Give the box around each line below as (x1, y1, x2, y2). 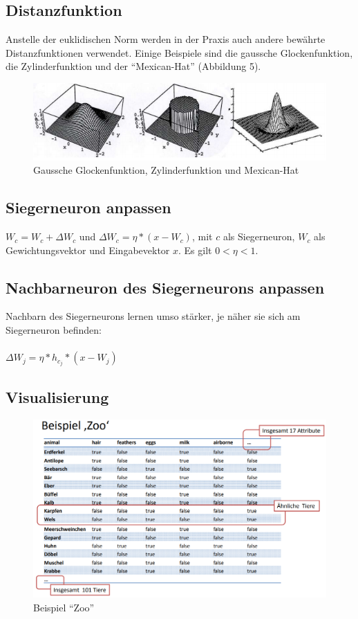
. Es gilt (178, 242, 212, 257)
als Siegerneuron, (223, 229, 295, 244)
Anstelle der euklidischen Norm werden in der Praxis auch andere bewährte (6, 32, 326, 46)
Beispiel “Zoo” (33, 600, 95, 614)
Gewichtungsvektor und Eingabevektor (6, 242, 170, 257)
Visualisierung (6, 386, 109, 407)
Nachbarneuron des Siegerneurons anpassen (6, 276, 325, 298)
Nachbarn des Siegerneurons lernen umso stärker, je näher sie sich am (6, 309, 301, 323)
